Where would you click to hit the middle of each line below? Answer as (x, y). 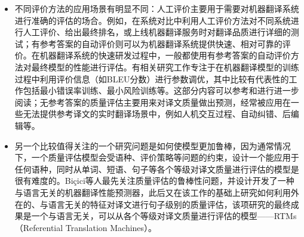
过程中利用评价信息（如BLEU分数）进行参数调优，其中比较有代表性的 (152, 79)
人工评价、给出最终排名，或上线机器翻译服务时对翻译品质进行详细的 (157, 32)
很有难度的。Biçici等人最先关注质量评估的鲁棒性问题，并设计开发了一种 (154, 181)
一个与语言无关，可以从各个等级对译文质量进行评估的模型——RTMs (164, 216)
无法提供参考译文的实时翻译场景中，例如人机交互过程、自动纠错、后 (157, 114)
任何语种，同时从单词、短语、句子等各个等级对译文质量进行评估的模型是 (157, 169)
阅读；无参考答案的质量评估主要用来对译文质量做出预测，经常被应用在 (153, 102)
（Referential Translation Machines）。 (86, 227)
